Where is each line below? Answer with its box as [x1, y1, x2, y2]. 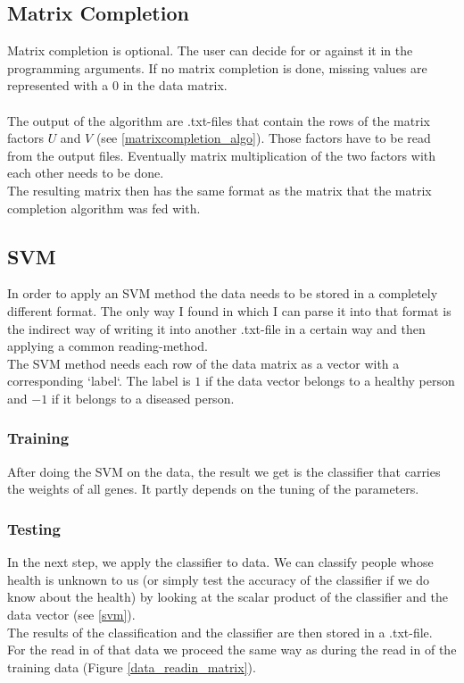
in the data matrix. [122, 76, 228, 95]
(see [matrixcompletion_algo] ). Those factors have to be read [95, 129, 431, 147]
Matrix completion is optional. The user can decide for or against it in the [7, 41, 413, 60]
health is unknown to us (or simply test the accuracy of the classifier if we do [7, 570, 430, 588]
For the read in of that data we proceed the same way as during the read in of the [7, 640, 457, 659]
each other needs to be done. [7, 163, 164, 182]
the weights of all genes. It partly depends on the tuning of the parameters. [7, 479, 419, 498]
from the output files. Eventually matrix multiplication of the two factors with [7, 146, 436, 164]
